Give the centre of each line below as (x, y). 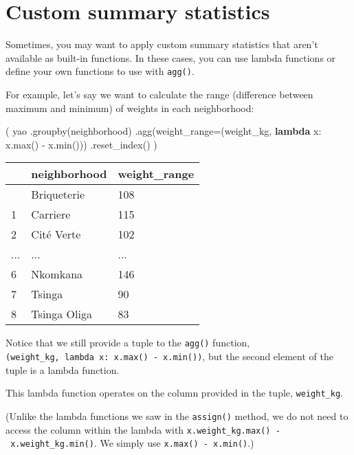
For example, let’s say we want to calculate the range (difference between (159, 94)
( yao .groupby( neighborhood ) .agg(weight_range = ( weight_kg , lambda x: (164, 131)
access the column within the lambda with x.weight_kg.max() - (143, 429)
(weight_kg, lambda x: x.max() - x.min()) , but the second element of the (169, 356)
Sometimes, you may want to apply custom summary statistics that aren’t (162, 44)
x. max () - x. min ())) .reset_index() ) (81, 144)
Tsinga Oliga (62, 314)
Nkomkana (57, 274)
